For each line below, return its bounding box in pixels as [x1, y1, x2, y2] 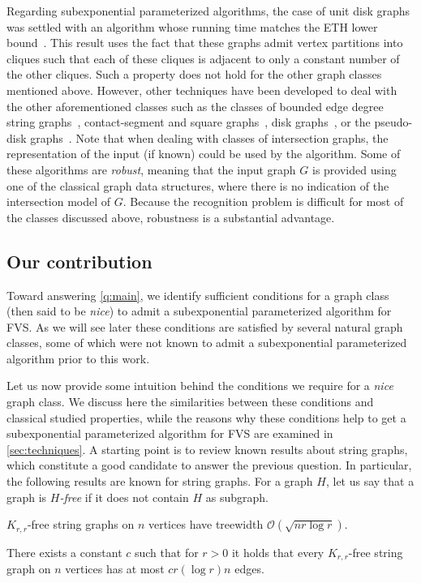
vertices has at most [65, 560, 165, 577]
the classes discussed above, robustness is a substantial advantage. [6, 208, 335, 225]
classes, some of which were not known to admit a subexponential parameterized [6, 334, 407, 351]
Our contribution [6, 248, 153, 273]
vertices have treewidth [148, 516, 264, 533]
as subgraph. [205, 488, 268, 505]
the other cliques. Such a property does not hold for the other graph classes [6, 66, 382, 83]
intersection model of [6, 193, 111, 210]
